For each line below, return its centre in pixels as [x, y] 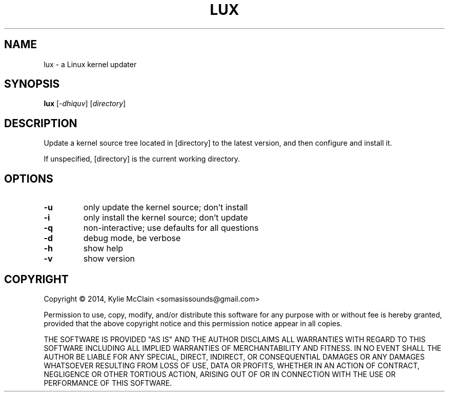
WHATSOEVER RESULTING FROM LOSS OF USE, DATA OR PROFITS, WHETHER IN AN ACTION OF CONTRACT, [232, 365]
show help [103, 249]
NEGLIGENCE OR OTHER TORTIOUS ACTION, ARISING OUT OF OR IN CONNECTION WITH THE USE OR [220, 374]
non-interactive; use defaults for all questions [171, 228]
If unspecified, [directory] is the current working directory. [142, 159]
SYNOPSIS [32, 84]
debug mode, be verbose [132, 238]
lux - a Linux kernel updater [90, 64]
